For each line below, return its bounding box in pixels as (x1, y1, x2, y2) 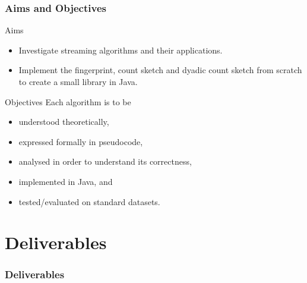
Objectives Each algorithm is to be (5, 95, 131, 108)
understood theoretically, (18, 115, 109, 128)
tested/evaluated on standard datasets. (18, 195, 160, 207)
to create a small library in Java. (18, 76, 138, 87)
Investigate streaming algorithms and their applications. (18, 43, 223, 56)
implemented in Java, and (18, 175, 113, 187)
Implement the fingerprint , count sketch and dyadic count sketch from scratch (18, 64, 302, 76)
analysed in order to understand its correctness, (18, 155, 192, 168)
